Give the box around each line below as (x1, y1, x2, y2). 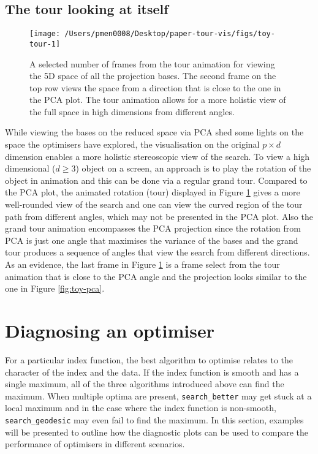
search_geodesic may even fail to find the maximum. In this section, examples (5, 413, 304, 426)
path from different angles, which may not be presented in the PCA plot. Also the (5, 210, 313, 222)
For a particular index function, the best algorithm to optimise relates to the (5, 353, 293, 366)
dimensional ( (5, 162, 56, 175)
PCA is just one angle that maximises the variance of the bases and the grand (5, 233, 298, 246)
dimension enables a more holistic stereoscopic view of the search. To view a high (5, 149, 310, 162)
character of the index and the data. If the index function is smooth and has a (5, 365, 299, 378)
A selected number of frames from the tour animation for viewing (29, 57, 275, 70)
